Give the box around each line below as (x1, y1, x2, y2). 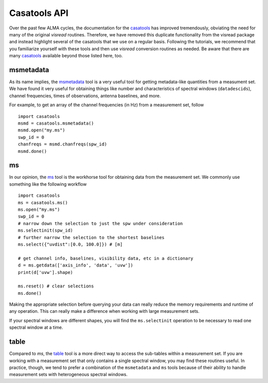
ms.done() (18, 290, 42, 296)
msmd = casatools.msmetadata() (18, 120, 94, 126)
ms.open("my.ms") (18, 207, 60, 212)
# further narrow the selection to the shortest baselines (18, 235, 165, 240)
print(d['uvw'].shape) (18, 269, 73, 275)
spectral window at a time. (9, 324, 63, 331)
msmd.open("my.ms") (18, 128, 66, 133)
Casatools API (9, 7, 69, 18)
